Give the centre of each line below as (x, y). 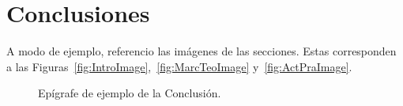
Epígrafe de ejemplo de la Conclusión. (130, 93)
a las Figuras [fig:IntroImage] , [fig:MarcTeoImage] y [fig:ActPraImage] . (179, 66)
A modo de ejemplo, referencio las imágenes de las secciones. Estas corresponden (201, 51)
